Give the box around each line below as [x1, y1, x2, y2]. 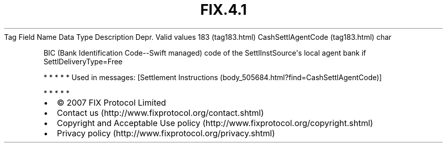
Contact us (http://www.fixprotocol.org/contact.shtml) [57, 107, 264, 118]
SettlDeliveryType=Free [43, 57, 123, 66]
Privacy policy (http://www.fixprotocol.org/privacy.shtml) [57, 128, 275, 138]
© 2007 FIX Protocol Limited [57, 97, 166, 108]
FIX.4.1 [200, 1, 247, 18]
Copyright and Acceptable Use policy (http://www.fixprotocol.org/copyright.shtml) [57, 117, 374, 128]
